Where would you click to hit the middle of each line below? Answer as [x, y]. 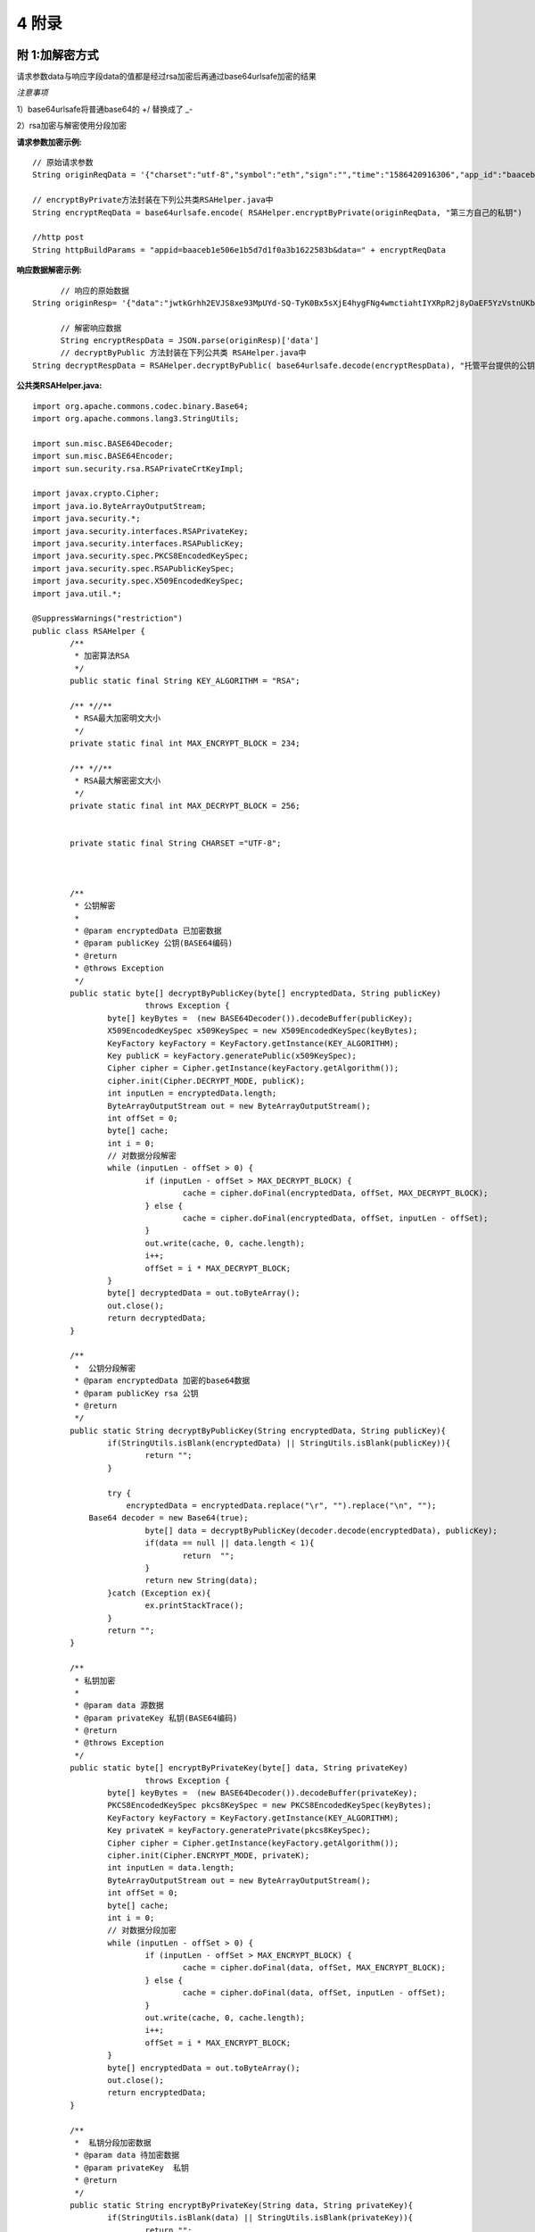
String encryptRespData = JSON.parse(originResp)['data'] [190, 341]
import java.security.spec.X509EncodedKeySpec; [138, 581]
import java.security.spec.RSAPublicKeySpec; [134, 568]
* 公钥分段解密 [105, 1368]
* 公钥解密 [95, 906]
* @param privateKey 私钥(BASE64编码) [156, 1718]
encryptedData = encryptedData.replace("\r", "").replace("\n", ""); [281, 1506]
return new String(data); [202, 1581]
